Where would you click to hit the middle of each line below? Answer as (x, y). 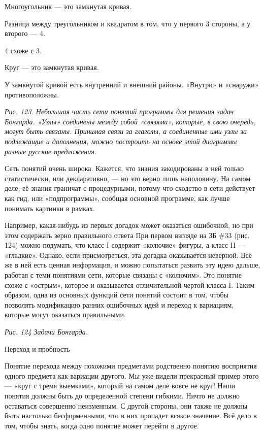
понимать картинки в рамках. (50, 208)
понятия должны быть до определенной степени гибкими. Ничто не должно (122, 395)
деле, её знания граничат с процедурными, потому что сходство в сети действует (130, 188)
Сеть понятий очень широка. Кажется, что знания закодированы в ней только (124, 168)
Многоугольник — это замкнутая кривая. (68, 6)
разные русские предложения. (51, 151)
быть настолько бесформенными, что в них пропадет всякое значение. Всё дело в (131, 415)
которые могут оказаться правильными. (65, 314)
